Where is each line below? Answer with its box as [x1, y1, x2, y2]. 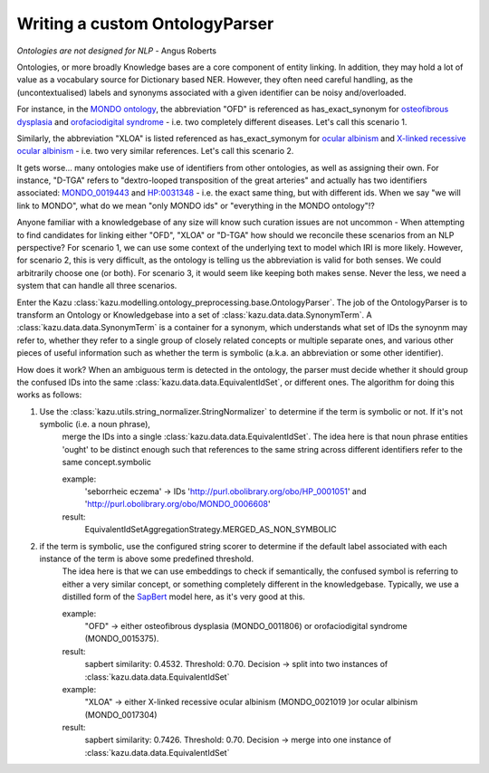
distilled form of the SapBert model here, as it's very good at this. [62, 591, 305, 602]
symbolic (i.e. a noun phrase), [39, 419, 151, 430]
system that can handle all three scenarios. [16, 281, 177, 291]
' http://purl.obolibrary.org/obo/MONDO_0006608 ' [84, 499, 271, 510]
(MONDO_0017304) [84, 709, 158, 720]
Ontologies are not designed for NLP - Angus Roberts [16, 45, 217, 56]
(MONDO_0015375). [84, 634, 159, 644]
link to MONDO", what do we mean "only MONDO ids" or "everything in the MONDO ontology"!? [16, 200, 375, 211]
